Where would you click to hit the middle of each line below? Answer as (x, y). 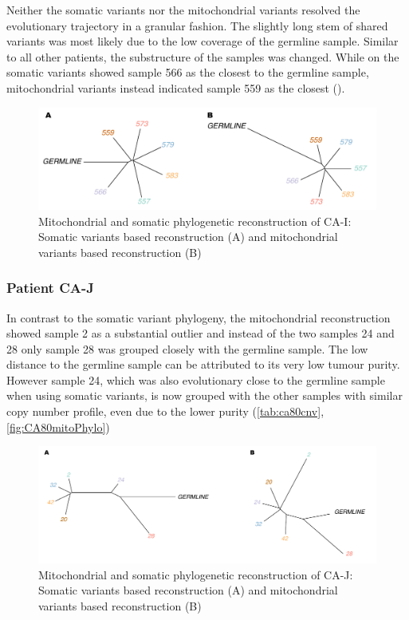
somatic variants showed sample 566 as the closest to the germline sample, (188, 72)
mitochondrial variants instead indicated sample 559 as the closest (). (176, 87)
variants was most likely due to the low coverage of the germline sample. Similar (203, 41)
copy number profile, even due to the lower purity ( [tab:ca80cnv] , (165, 411)
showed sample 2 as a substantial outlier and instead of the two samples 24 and (201, 333)
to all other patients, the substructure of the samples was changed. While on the (203, 56)
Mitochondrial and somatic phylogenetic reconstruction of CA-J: (196, 574)
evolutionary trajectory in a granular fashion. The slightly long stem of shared (197, 25)
